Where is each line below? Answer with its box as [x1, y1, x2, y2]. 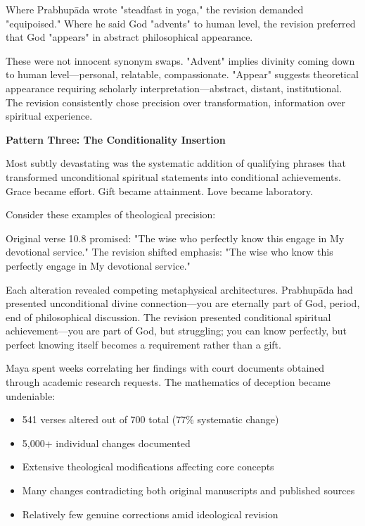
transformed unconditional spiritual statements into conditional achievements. [6, 169, 341, 184]
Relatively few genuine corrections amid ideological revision [22, 506, 278, 521]
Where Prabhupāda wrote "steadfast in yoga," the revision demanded [6, 2, 304, 16]
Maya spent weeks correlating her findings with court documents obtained [6, 361, 325, 375]
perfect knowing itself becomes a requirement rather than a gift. [6, 337, 281, 351]
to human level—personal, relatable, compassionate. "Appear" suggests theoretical [6, 67, 359, 82]
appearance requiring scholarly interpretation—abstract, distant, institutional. [6, 80, 342, 95]
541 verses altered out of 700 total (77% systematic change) [22, 412, 279, 427]
